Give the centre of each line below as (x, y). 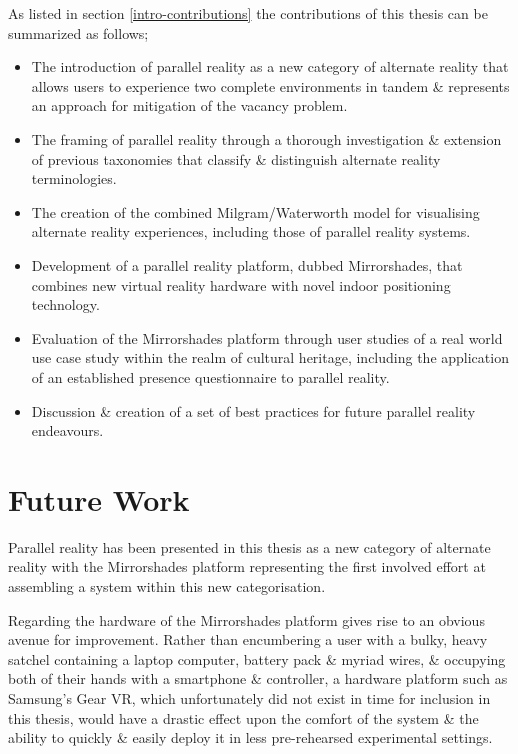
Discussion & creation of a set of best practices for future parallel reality (253, 410)
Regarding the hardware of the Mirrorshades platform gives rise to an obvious (246, 619)
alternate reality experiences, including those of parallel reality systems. (251, 231)
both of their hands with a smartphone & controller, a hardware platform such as (258, 678)
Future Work (99, 498)
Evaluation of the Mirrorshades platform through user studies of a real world (267, 337)
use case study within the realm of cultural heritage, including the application (270, 357)
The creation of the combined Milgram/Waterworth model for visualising (255, 211)
